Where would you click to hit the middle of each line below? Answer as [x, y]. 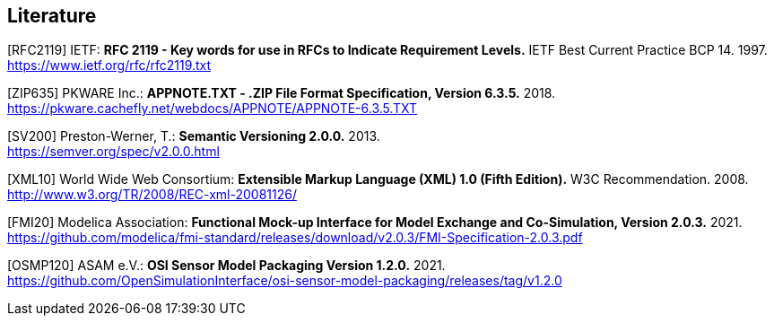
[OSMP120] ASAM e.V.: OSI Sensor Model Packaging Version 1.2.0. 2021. [226, 266]
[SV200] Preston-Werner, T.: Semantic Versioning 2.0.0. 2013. [194, 136]
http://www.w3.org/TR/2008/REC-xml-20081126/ [152, 195]
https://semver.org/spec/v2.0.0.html [113, 152]
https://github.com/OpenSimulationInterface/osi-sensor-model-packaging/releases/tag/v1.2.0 [285, 281]
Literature [52, 16]
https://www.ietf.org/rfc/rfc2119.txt [109, 65]
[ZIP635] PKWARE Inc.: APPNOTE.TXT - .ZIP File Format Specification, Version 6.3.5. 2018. [282, 93]
